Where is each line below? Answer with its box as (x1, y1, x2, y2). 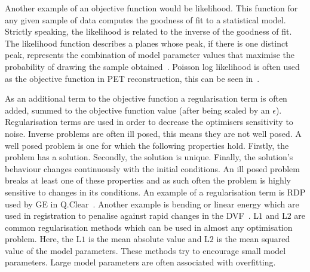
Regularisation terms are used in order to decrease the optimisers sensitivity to (5, 115, 293, 128)
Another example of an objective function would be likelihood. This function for (5, 2, 298, 14)
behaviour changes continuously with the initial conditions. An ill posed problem (5, 162, 300, 175)
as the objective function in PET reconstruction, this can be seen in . (5, 72, 260, 84)
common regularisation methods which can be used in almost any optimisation (5, 221, 293, 233)
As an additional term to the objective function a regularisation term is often (5, 92, 287, 105)
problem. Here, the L (5, 233, 82, 245)
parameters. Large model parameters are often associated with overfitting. (5, 256, 276, 268)
